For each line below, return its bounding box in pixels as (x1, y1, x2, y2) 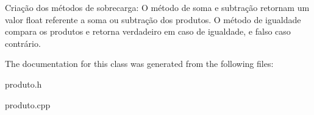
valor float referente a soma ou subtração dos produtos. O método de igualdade (5, 13, 301, 26)
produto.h (5, 77, 42, 90)
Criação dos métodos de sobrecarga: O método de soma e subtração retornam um (5, 1, 310, 13)
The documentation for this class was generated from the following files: (5, 57, 274, 70)
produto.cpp (5, 98, 51, 111)
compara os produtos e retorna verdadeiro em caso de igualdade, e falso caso (5, 25, 291, 38)
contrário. (5, 37, 41, 49)
